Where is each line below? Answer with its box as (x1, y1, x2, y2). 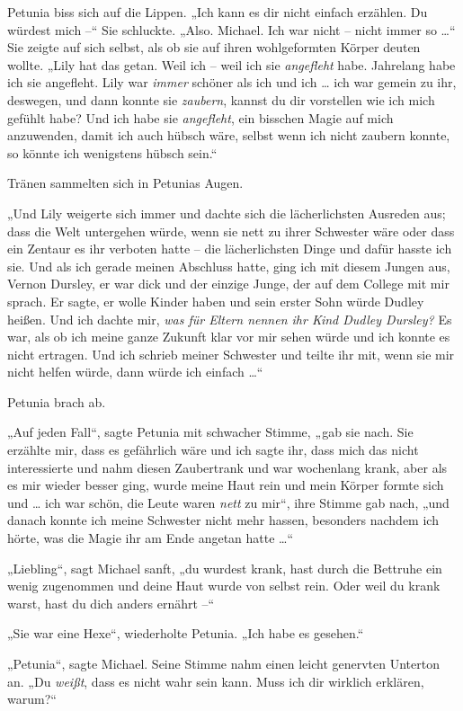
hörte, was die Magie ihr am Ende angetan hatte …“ (7, 529, 294, 547)
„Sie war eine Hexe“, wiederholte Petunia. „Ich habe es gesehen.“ (7, 624, 364, 643)
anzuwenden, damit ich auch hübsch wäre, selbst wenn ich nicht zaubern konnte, (7, 126, 450, 145)
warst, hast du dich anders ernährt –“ (7, 593, 215, 612)
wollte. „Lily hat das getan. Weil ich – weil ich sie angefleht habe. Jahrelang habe (7, 55, 456, 74)
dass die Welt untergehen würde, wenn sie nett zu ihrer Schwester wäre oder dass (7, 221, 455, 240)
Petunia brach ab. (7, 392, 106, 411)
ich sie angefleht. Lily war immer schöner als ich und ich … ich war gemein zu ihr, (7, 73, 457, 92)
